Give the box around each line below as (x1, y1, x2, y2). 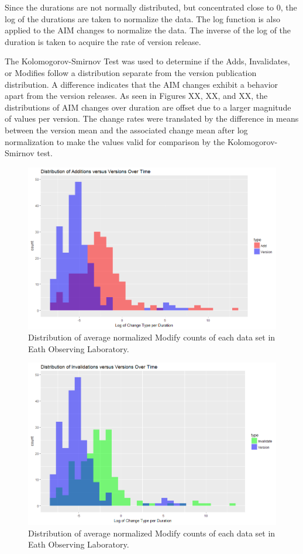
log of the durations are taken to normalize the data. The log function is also (5, 12, 280, 25)
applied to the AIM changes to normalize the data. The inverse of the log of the (5, 24, 291, 36)
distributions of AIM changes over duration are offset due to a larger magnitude (5, 101, 291, 113)
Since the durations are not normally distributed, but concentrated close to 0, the (5, 1, 297, 13)
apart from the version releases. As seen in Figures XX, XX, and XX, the (5, 90, 268, 102)
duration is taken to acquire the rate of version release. (5, 35, 201, 47)
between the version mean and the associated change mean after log (5, 123, 248, 136)
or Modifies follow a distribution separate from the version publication (5, 66, 257, 78)
